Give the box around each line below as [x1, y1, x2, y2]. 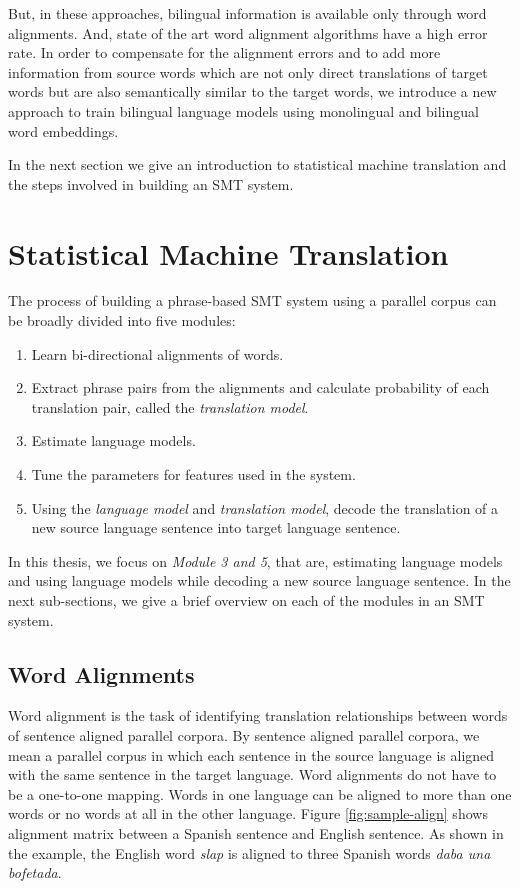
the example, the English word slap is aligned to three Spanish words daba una [8, 842, 491, 863]
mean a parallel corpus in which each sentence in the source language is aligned [8, 744, 495, 765]
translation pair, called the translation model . [31, 396, 309, 417]
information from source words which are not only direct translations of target [8, 61, 488, 82]
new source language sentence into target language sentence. [31, 517, 401, 538]
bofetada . [8, 862, 62, 883]
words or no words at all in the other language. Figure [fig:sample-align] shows [8, 803, 488, 824]
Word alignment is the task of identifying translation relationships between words [8, 705, 508, 726]
